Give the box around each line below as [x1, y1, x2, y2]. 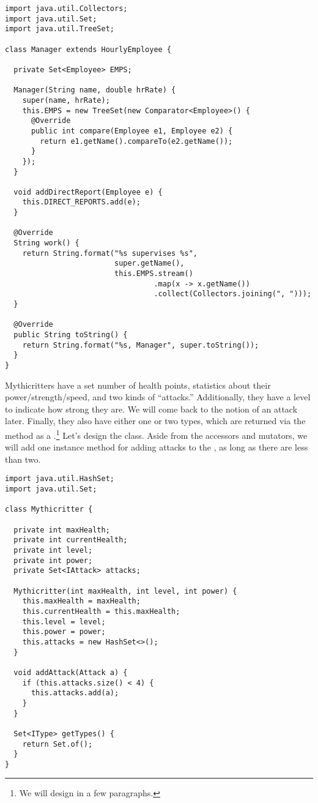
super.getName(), [114, 259, 185, 268]
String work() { [13, 239, 79, 248]
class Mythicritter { [5, 505, 93, 514]
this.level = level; [22, 617, 106, 626]
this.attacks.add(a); [31, 689, 119, 698]
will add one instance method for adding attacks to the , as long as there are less [5, 441, 308, 454]
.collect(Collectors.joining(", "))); [153, 289, 312, 299]
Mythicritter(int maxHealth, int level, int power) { [13, 586, 237, 596]
